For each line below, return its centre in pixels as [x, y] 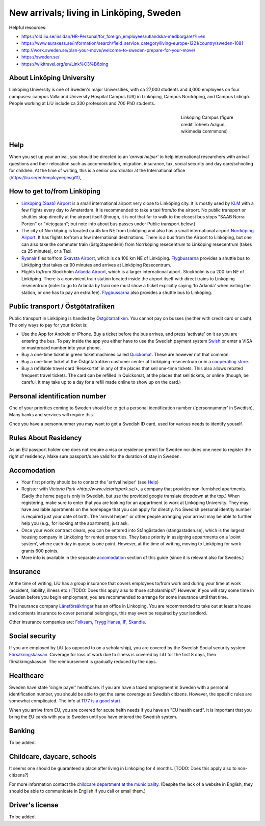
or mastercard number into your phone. [61, 348]
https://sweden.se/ [40, 57]
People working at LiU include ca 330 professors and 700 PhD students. [82, 104]
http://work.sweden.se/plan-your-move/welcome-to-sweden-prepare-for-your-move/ [108, 50]
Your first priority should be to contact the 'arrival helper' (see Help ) [90, 482]
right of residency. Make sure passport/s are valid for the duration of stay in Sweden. [95, 456]
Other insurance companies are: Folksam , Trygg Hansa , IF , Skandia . [78, 622]
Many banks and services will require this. [52, 415]
